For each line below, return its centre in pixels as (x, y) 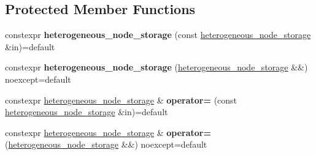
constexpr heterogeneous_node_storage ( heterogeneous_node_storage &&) (156, 67)
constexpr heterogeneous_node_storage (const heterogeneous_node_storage (158, 35)
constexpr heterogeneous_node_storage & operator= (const (121, 100)
